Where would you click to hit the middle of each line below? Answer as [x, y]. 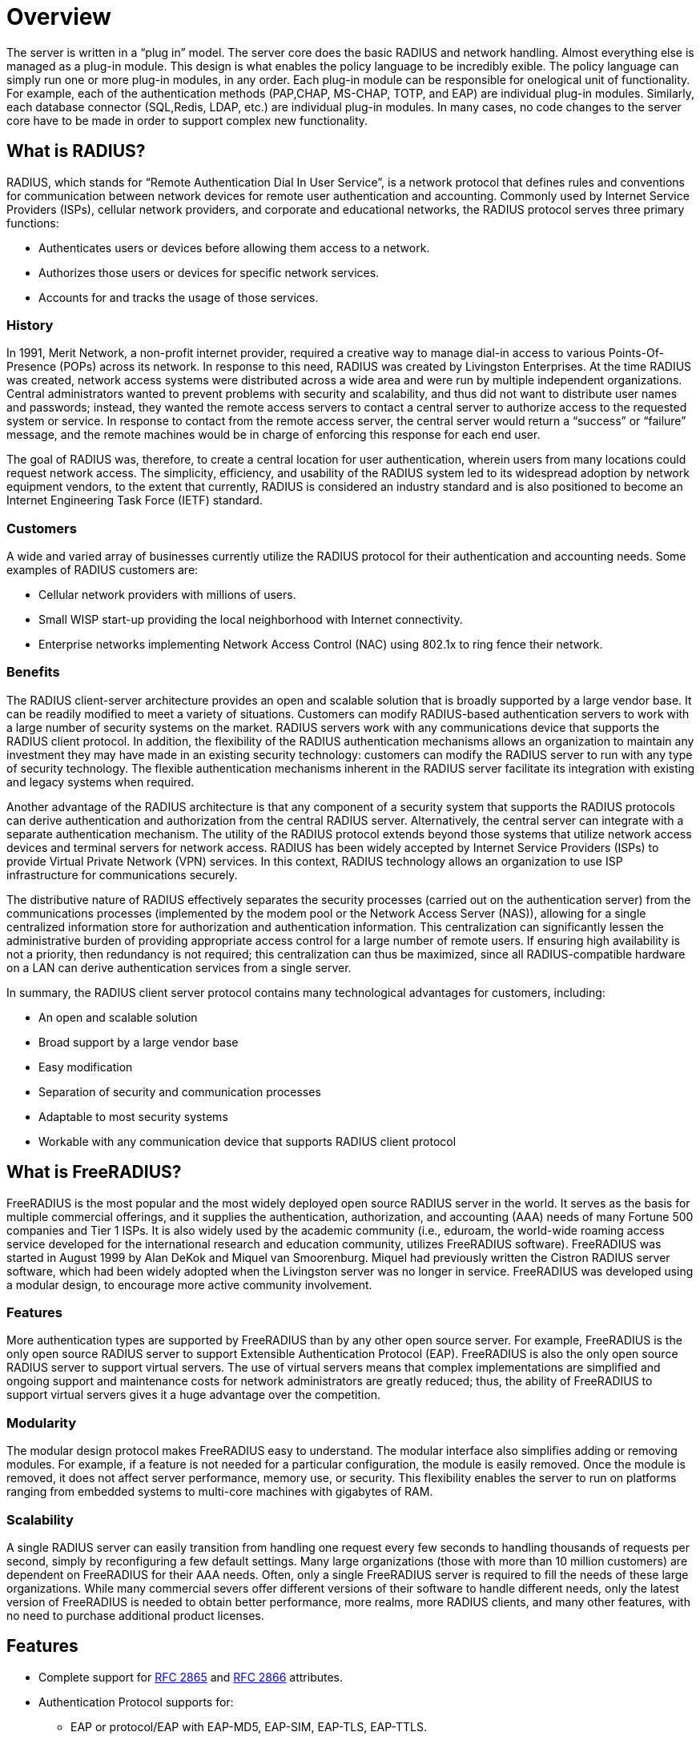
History [30, 325]
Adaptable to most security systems [133, 1116]
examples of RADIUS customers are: [103, 570]
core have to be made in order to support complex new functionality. [187, 120]
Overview [59, 17]
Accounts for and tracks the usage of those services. [179, 297]
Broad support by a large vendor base [139, 1042]
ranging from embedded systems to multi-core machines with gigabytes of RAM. [220, 1492]
